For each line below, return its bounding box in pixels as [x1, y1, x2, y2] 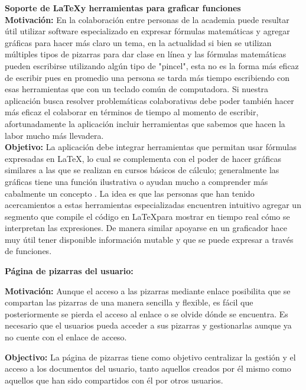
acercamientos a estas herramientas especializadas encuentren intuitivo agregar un [5, 199, 301, 211]
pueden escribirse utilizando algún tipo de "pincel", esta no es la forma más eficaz [5, 59, 299, 71]
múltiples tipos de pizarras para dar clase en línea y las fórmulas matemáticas [5, 48, 287, 60]
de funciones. [5, 245, 52, 257]
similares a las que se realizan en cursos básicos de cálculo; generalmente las [5, 164, 279, 176]
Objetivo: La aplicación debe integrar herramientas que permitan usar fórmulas [5, 141, 297, 153]
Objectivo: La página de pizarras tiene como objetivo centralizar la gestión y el [5, 350, 296, 363]
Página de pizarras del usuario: [5, 265, 134, 277]
